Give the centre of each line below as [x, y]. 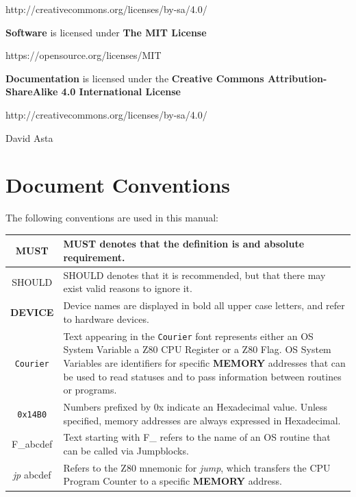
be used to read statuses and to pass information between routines [202, 376]
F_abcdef [32, 444]
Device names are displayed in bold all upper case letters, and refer [204, 305]
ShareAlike [32, 92]
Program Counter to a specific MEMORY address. [173, 481]
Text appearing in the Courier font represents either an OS [188, 336]
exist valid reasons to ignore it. [128, 288]
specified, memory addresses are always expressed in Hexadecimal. [202, 420]
